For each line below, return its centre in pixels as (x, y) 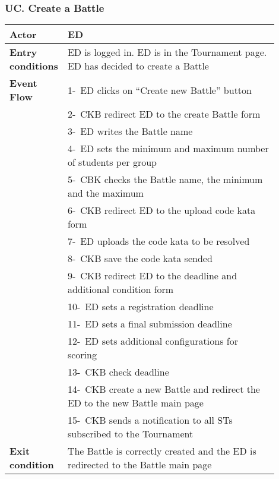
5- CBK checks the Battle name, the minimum (165, 179)
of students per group (112, 162)
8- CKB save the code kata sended (140, 259)
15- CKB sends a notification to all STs (150, 420)
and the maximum (105, 193)
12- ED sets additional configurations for (153, 341)
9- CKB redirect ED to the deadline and (152, 276)
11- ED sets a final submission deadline (150, 324)
